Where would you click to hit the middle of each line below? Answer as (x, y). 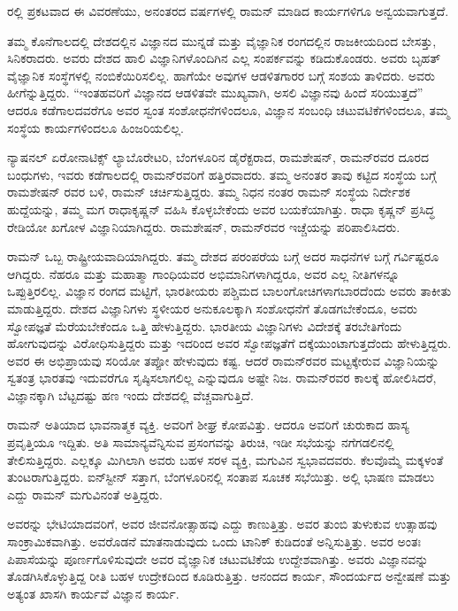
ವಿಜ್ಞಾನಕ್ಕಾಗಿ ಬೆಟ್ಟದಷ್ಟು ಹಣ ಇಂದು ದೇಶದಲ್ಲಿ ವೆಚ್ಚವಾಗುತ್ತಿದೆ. (130, 394)
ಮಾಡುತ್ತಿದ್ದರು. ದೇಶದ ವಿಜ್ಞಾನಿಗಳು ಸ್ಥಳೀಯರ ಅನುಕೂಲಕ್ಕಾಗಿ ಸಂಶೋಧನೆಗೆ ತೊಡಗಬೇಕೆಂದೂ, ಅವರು (212, 308)
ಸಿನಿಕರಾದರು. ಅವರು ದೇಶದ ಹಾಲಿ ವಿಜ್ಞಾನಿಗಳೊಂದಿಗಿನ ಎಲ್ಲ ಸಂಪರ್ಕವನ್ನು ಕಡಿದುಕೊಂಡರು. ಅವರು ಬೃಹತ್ (224, 58)
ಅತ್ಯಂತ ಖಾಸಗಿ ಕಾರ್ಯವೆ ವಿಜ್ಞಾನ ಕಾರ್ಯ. (93, 593)
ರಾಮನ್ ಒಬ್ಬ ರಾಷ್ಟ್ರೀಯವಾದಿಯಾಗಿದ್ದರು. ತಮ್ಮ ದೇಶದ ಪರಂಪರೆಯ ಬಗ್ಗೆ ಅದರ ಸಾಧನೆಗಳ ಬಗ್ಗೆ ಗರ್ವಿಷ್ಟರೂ (223, 256)
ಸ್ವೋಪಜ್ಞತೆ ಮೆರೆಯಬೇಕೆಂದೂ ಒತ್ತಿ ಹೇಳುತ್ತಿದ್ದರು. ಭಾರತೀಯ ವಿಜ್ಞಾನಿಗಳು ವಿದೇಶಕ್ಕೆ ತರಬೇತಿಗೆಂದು (205, 325)
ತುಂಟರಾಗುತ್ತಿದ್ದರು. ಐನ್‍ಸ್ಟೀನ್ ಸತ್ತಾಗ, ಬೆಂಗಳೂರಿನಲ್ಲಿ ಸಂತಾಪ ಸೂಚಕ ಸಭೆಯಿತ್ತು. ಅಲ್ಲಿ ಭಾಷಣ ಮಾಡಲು (221, 477)
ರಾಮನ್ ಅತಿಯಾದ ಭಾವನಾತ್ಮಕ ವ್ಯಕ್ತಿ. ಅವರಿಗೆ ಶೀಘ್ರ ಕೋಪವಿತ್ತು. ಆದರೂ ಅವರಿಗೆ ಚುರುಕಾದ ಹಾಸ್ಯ (208, 425)
